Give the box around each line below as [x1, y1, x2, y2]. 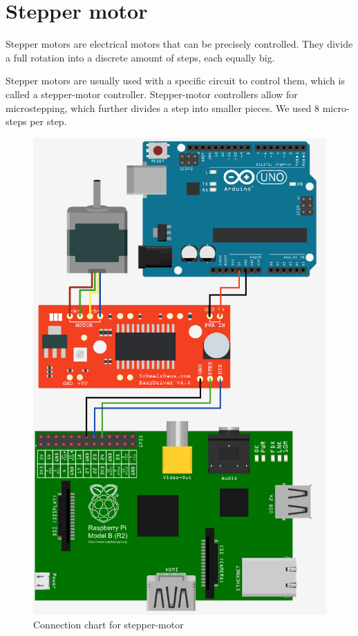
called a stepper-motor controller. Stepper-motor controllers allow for [6, 86, 298, 101]
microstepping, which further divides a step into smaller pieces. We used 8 [6, 100, 320, 115]
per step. [30, 114, 67, 129]
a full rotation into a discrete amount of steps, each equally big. [6, 50, 275, 64]
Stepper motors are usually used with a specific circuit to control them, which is [6, 73, 345, 88]
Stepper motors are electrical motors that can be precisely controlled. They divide [6, 37, 353, 51]
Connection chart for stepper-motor [33, 617, 184, 631]
